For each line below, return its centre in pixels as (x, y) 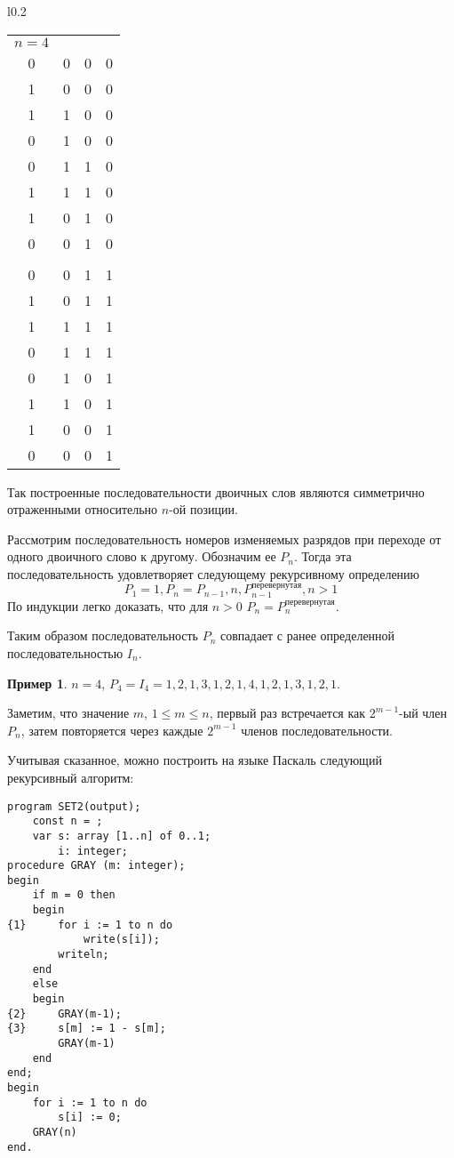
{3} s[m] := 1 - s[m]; (87, 1029)
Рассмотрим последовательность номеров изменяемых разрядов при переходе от (224, 539)
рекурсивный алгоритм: (71, 777)
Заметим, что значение (68, 713)
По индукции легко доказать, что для (108, 605)
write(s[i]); (121, 940)
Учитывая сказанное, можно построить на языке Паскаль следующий (195, 760)
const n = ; (68, 821)
